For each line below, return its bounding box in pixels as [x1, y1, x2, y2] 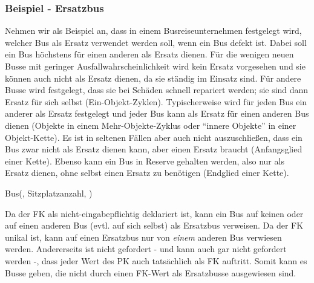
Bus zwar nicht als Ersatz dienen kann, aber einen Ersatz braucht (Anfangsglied [5, 143, 303, 155]
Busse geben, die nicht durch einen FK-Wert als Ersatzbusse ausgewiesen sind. [5, 266, 296, 279]
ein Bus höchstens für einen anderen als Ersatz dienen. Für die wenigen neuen [5, 48, 294, 60]
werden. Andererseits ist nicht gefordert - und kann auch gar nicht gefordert [5, 242, 287, 255]
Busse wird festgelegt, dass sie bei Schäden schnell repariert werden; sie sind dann [5, 83, 309, 96]
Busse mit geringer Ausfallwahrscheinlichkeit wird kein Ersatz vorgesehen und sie [5, 60, 306, 72]
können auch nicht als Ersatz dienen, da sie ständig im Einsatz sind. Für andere [5, 71, 301, 84]
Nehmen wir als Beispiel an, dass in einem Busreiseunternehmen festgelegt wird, [5, 24, 302, 37]
